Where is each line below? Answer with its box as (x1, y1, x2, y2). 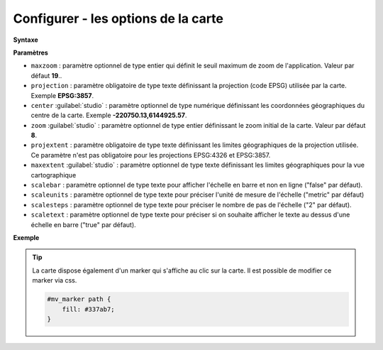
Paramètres (13, 48, 49, 57)
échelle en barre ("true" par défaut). (30, 220, 136, 229)
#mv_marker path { (47, 295, 111, 303)
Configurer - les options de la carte (13, 11, 223, 26)
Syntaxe (13, 35, 38, 44)
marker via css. (32, 276, 77, 285)
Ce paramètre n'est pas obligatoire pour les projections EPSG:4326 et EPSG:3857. (30, 151, 271, 159)
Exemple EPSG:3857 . (30, 91, 94, 99)
